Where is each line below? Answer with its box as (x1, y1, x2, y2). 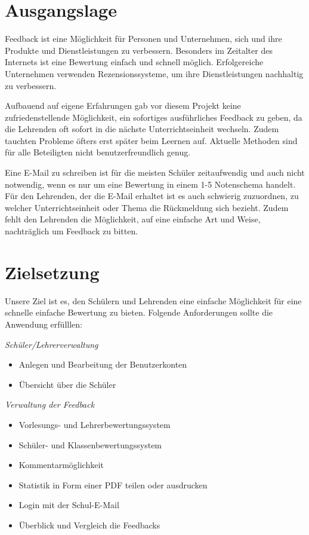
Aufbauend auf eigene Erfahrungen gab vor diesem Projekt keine (5, 99, 241, 112)
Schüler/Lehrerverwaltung (5, 338, 98, 350)
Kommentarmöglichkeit (18, 458, 104, 471)
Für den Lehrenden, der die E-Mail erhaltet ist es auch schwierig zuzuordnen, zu (5, 189, 299, 202)
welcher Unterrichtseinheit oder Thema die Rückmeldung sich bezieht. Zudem (5, 201, 289, 213)
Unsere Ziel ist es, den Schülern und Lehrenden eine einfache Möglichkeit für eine (5, 294, 302, 307)
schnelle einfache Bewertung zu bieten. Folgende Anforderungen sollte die (5, 306, 273, 319)
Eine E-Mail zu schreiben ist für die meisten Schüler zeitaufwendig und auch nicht (5, 166, 305, 179)
